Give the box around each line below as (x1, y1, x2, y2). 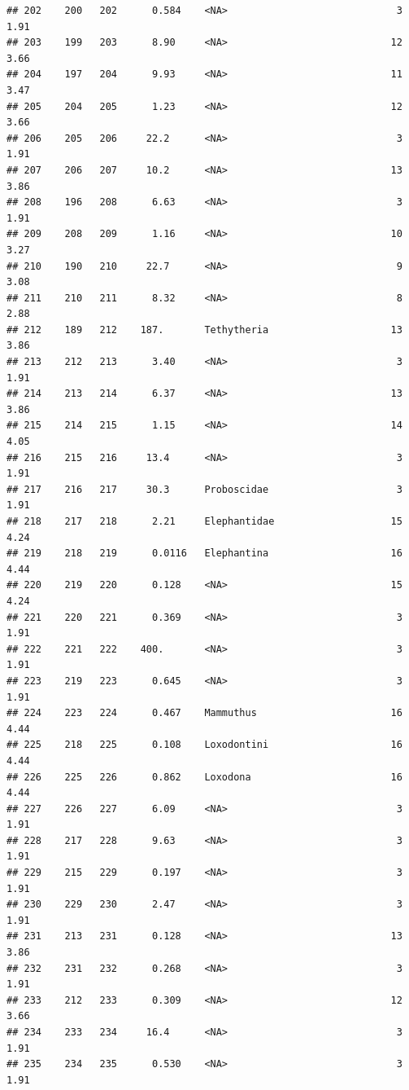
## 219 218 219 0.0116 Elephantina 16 (7, 547, 402, 560)
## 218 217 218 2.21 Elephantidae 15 (7, 516, 402, 527)
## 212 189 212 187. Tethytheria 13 (7, 323, 402, 336)
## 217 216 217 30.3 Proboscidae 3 (7, 483, 402, 495)
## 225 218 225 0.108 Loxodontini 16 (7, 739, 402, 751)
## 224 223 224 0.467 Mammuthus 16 (7, 707, 402, 719)
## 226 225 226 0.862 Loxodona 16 (7, 771, 402, 783)
